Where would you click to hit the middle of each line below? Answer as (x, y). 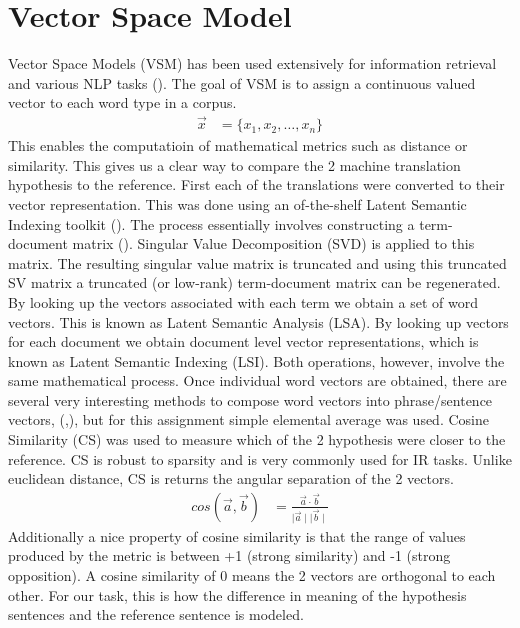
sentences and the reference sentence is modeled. (156, 614)
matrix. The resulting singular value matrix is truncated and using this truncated (257, 262)
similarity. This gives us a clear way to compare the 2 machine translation (234, 164)
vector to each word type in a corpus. (122, 102)
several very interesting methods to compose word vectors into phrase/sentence (250, 399)
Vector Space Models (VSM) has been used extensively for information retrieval (252, 63)
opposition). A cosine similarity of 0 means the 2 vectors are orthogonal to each (252, 574)
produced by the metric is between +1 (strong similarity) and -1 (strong (229, 555)
